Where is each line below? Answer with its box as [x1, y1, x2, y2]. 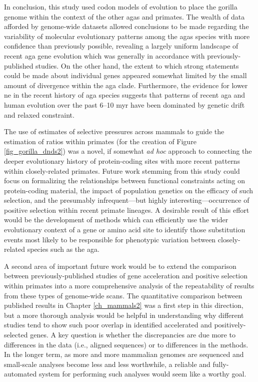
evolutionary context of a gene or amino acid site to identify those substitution [4, 224, 245, 235]
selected [4, 329, 28, 339]
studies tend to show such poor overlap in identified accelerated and [4, 319, 212, 330]
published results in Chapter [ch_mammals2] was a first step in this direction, [4, 300, 243, 310]
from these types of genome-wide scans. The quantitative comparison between [4, 290, 242, 300]
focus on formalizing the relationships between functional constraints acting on [4, 175, 245, 186]
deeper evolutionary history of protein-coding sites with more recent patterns [4, 155, 240, 166]
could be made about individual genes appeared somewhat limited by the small [4, 70, 247, 81]
